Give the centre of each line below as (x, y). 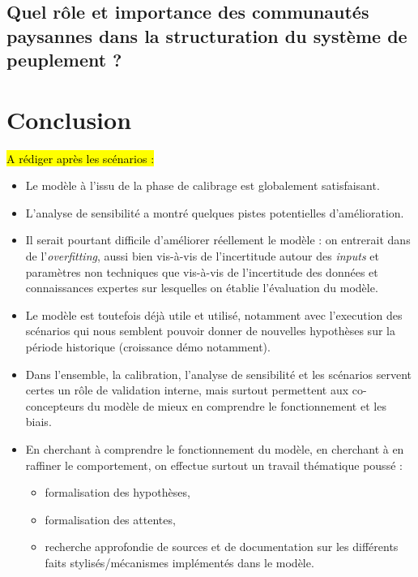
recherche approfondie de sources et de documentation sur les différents (222, 547)
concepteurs (55, 405)
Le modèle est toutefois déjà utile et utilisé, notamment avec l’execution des (214, 314)
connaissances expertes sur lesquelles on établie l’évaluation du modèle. (202, 288)
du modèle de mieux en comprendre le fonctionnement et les (237, 405)
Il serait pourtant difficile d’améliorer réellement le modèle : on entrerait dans (218, 240)
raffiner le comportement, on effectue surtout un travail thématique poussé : (214, 465)
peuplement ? (64, 60)
